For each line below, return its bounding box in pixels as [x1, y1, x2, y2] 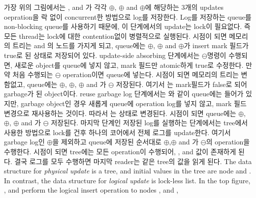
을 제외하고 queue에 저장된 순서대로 [52, 137, 161, 147]
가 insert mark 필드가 [184, 40, 249, 51]
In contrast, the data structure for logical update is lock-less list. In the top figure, [4, 175, 251, 185]
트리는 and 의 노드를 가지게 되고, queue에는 [12, 40, 146, 51]
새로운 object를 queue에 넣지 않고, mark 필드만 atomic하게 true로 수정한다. [14, 59, 244, 70]
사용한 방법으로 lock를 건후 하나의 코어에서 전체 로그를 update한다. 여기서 [4, 127, 231, 137]
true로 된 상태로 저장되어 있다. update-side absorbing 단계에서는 [4, 50, 200, 60]
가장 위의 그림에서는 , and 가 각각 [4, 2, 107, 12]
